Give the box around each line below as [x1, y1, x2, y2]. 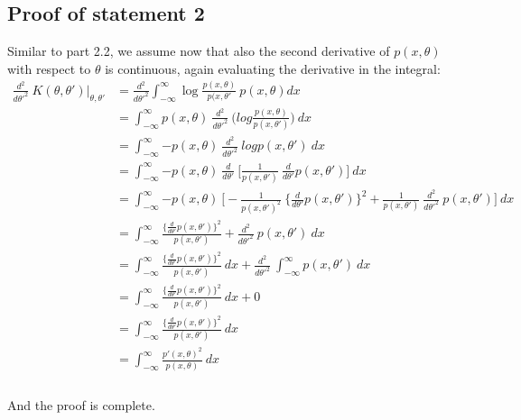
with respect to [7, 59, 91, 78]
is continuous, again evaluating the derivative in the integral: [105, 59, 441, 78]
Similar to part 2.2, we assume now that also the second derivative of [7, 41, 390, 60]
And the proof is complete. [7, 396, 155, 415]
